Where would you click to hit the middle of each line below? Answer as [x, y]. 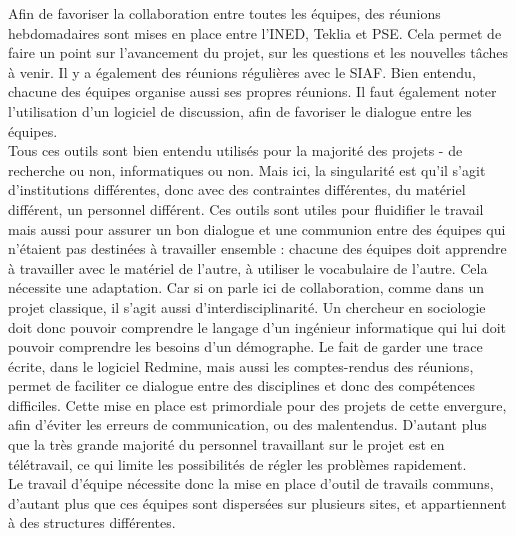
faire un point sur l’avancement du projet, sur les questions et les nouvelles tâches [258, 52]
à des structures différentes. [92, 522]
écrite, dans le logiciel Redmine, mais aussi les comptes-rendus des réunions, [241, 365]
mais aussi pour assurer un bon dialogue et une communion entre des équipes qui [257, 228]
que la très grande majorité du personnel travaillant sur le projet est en [226, 444]
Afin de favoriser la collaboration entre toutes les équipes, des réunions [224, 13]
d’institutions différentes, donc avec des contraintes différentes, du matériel [237, 189]
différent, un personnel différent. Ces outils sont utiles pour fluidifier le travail [246, 208]
